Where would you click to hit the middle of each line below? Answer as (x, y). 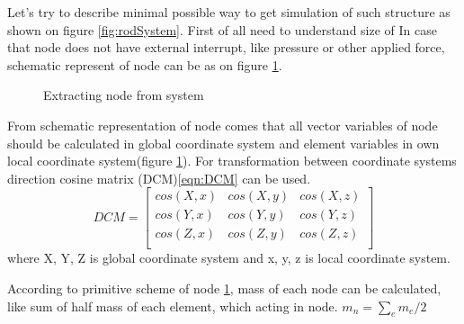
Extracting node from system (124, 95)
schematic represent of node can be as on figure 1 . (145, 64)
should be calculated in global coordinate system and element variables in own (223, 143)
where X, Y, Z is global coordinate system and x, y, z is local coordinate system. (229, 258)
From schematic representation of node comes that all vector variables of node (223, 125)
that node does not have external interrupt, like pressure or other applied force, (226, 47)
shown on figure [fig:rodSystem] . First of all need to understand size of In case (222, 29)
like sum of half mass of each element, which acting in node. (173, 306)
